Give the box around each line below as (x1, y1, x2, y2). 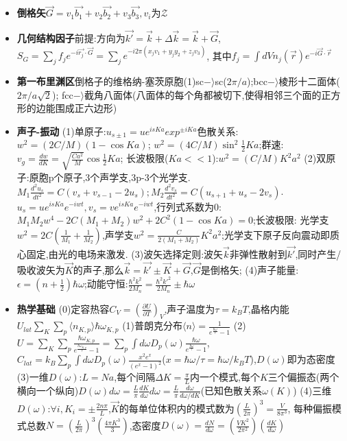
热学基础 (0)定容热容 (16, 301, 110, 315)
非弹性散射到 (229, 246, 287, 261)
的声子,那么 (73, 262, 124, 276)
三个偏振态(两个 (267, 370, 339, 384)
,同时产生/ (295, 246, 342, 261)
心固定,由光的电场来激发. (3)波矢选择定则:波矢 (16, 246, 224, 261)
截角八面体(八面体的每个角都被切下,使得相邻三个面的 (84, 87, 322, 102)
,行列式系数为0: (154, 199, 222, 213)
